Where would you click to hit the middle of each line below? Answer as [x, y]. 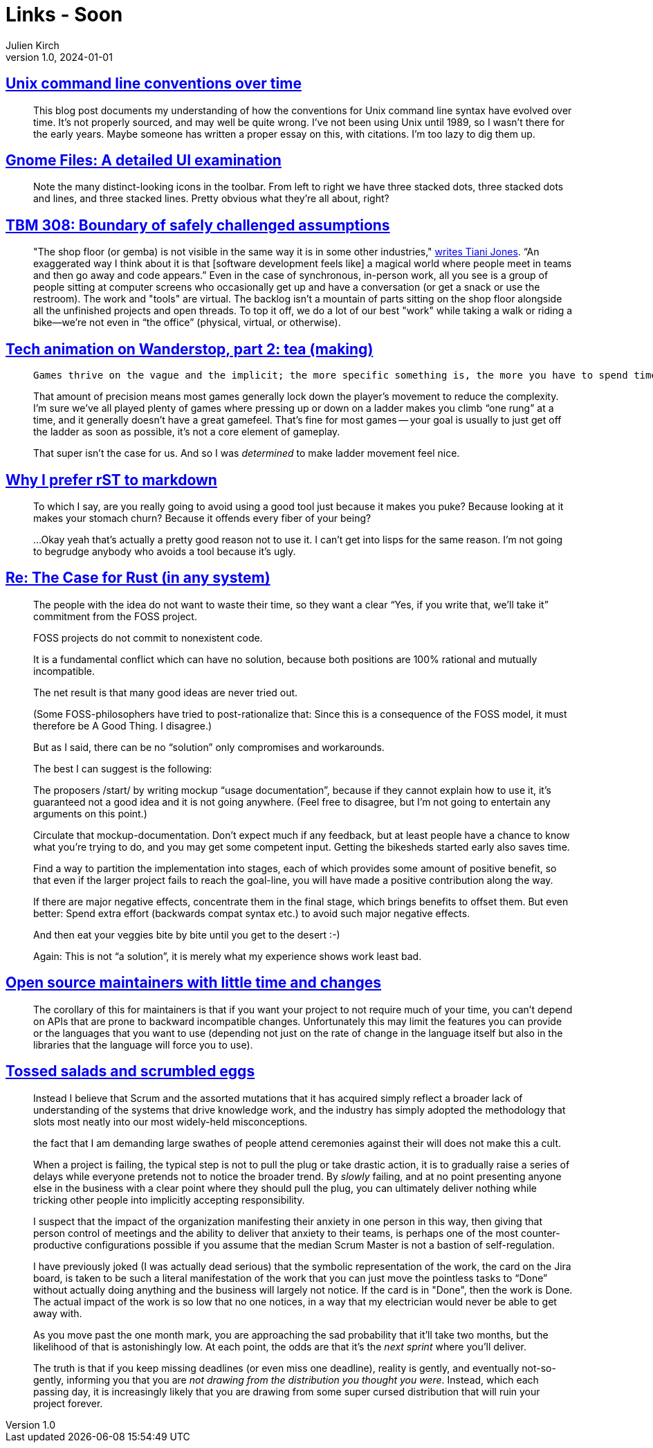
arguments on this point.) [90, 813]
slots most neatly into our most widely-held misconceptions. [171, 1121]
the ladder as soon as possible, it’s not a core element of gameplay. [187, 432]
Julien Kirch [33, 45]
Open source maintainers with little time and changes [194, 983]
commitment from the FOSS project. [115, 616]
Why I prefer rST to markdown [111, 480]
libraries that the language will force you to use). [143, 1044]
